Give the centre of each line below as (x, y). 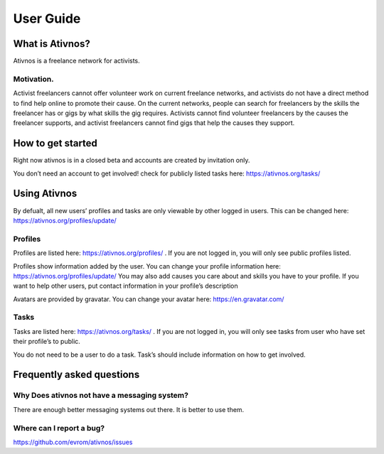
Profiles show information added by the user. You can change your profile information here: (147, 266)
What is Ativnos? (52, 44)
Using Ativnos (45, 194)
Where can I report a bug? (59, 428)
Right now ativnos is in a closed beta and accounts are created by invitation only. (132, 161)
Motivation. (33, 79)
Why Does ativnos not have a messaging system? (101, 396)
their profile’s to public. (47, 342)
